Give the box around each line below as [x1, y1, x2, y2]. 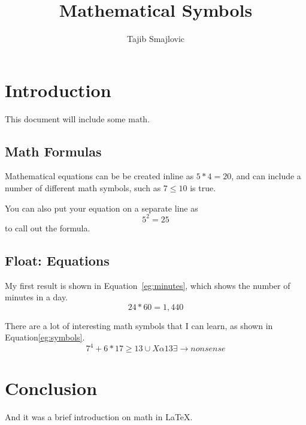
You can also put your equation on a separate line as [5, 201, 198, 214]
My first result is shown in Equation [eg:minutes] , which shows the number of [5, 279, 290, 291]
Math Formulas [5, 141, 102, 160]
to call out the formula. [5, 221, 90, 234]
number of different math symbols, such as [5, 182, 161, 194]
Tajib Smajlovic [126, 32, 185, 45]
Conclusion [5, 375, 98, 400]
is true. [190, 182, 216, 194]
